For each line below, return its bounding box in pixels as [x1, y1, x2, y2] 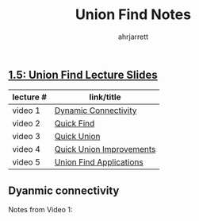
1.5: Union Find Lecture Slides [8, 68, 159, 81]
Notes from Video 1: [8, 205, 73, 215]
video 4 [12, 144, 41, 155]
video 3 [12, 131, 41, 142]
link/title [89, 91, 121, 103]
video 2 [12, 118, 41, 129]
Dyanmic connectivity [8, 184, 120, 197]
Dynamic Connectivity [54, 105, 137, 116]
